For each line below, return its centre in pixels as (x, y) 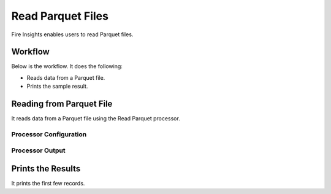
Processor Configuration (49, 134)
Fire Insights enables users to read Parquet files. (72, 34)
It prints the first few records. (48, 184)
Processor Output (38, 150)
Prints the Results (46, 169)
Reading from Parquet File (62, 104)
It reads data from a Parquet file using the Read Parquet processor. (96, 118)
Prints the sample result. (57, 87)
